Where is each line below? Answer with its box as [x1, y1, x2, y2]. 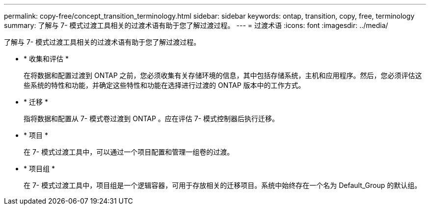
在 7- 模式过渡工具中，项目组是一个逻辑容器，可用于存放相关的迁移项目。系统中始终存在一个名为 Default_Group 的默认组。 [24, 181, 422, 189]
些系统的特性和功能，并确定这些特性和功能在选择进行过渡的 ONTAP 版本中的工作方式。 [24, 81, 305, 89]
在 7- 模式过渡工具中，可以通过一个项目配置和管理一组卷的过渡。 [24, 148, 234, 156]
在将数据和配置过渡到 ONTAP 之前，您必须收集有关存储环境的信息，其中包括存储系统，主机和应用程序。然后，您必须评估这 [24, 71, 422, 79]
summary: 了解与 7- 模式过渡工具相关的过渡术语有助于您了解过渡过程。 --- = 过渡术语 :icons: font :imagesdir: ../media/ [4, 21, 388, 29]
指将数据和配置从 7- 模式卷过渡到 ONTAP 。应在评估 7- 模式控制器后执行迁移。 [24, 114, 279, 123]
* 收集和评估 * [24, 54, 69, 63]
